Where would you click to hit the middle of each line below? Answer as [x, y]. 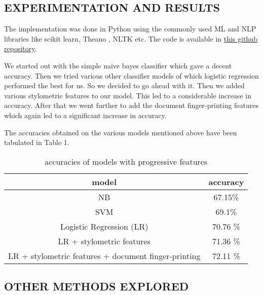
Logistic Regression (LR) [104, 226]
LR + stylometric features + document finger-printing [104, 255]
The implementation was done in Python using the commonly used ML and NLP [130, 29]
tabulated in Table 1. [37, 142]
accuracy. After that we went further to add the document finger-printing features [131, 105]
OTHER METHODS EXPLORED [97, 286]
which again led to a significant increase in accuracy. [85, 115]
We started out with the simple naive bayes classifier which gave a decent [118, 65]
